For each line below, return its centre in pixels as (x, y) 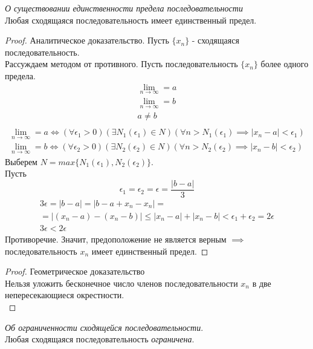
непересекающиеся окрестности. (65, 295)
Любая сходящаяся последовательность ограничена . (100, 339)
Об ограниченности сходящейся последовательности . (104, 327)
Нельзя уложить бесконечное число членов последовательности (121, 283)
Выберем (21, 161)
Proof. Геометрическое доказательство (75, 271)
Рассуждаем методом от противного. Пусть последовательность (121, 64)
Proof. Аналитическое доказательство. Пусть (87, 40)
